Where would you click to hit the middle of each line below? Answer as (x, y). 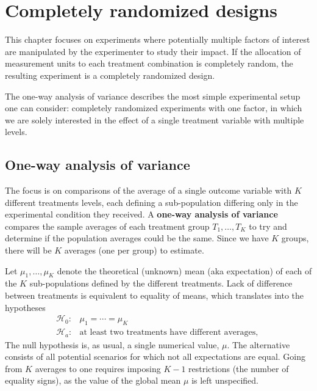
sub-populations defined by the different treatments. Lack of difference (161, 283)
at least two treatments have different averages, (169, 333)
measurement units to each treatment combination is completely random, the (149, 63)
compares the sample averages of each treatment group (107, 226)
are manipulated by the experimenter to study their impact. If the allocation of (153, 51)
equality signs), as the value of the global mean (93, 380)
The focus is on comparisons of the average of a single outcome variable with (148, 190)
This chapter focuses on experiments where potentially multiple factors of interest (158, 39)
